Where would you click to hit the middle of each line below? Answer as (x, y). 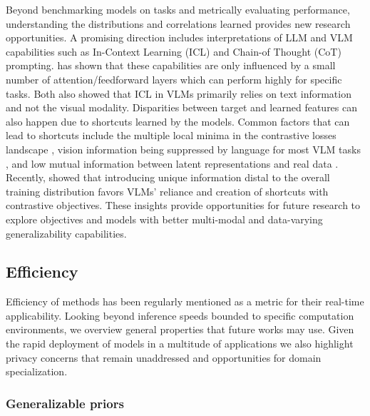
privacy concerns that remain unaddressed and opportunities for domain (164, 357)
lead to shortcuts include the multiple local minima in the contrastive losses (171, 135)
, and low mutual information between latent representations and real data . (172, 163)
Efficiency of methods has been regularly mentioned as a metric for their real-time (185, 301)
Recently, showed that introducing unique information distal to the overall (168, 177)
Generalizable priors (65, 403)
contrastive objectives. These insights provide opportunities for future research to (183, 205)
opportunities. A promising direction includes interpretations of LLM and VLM (179, 37)
